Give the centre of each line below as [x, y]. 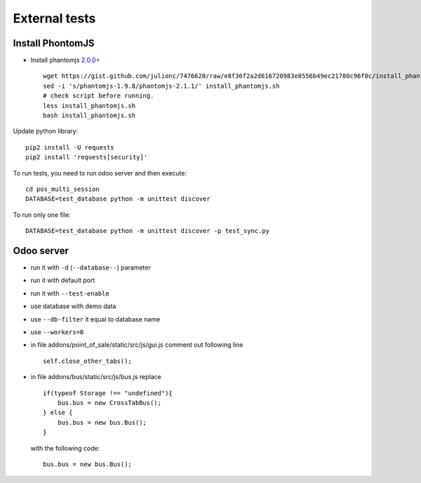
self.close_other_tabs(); [88, 361]
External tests [54, 18]
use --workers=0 [57, 332]
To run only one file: [42, 215]
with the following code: [65, 448]
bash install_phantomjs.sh [89, 115]
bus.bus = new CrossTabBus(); [109, 403]
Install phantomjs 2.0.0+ [65, 60]
